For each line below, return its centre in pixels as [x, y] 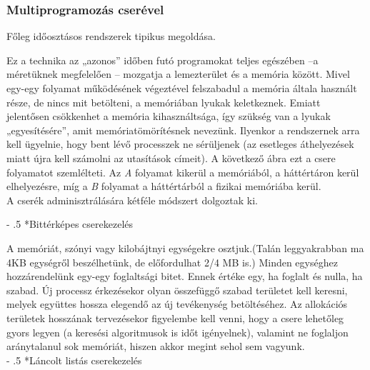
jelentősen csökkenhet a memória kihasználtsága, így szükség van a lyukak [169, 116]
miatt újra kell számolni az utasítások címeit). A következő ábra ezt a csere [171, 157]
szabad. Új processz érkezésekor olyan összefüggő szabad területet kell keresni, [177, 290]
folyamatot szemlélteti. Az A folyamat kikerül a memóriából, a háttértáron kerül [183, 172]
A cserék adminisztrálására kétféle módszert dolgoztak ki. [132, 200]
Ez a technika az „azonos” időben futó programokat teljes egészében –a [162, 60]
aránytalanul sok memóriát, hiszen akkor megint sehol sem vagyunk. [156, 346]
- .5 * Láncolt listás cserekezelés [74, 360]
